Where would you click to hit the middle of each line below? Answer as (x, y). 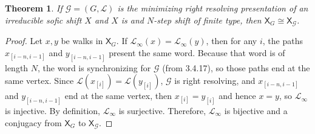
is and (132, 20)
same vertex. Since (39, 81)
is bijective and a (256, 110)
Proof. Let (24, 41)
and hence (237, 96)
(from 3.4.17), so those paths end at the (236, 67)
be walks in (82, 41)
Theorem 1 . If (34, 8)
